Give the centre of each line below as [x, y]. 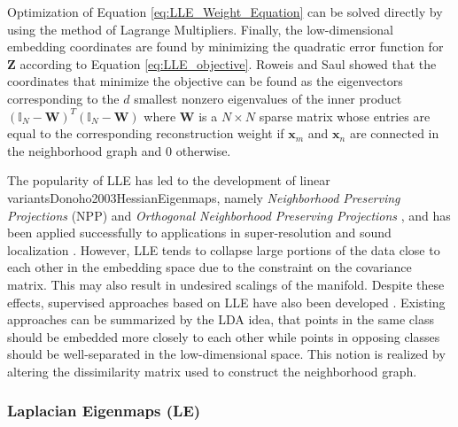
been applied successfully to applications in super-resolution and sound [199, 233]
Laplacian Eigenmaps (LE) [104, 411]
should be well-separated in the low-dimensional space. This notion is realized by [226, 354]
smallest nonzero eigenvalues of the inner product [268, 98]
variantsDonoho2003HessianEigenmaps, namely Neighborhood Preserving [204, 197]
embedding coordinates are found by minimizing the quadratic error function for [225, 47]
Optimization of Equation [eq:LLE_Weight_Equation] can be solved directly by [225, 12]
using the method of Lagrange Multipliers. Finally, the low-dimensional [200, 29]
